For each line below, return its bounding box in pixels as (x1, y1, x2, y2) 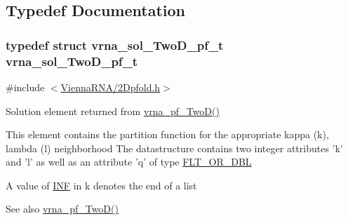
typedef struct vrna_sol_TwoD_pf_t (6, 36, 224, 53)
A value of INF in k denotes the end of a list (6, 178, 197, 192)
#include (6, 79, 45, 94)
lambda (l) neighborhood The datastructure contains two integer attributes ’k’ (6, 140, 343, 155)
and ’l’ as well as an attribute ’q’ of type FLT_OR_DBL (6, 154, 252, 169)
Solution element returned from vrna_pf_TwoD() (6, 103, 220, 118)
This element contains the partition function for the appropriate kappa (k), (6, 127, 329, 142)
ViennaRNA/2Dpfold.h (60, 79, 161, 94)
